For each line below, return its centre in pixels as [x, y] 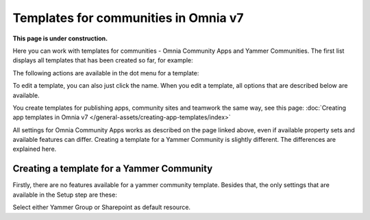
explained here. [35, 149]
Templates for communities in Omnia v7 [128, 18]
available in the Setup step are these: [65, 195]
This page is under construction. [60, 38]
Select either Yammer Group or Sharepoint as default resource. [102, 207]
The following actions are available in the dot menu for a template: [106, 73]
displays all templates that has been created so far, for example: [103, 60]
